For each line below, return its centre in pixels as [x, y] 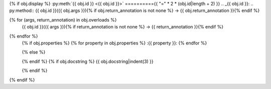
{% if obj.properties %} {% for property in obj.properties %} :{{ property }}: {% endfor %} [114, 43]
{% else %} [34, 52]
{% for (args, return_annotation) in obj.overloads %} [63, 19]
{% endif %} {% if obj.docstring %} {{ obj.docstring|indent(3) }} [88, 61]
